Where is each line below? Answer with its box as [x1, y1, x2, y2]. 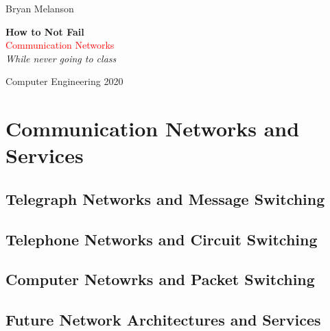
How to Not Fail [5, 24, 84, 38]
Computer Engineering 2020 [5, 74, 123, 88]
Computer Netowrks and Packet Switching [5, 269, 315, 290]
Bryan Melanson [5, 1, 74, 15]
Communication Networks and [5, 114, 300, 143]
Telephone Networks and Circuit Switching [5, 228, 318, 249]
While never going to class [5, 51, 117, 65]
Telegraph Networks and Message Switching [5, 188, 325, 209]
